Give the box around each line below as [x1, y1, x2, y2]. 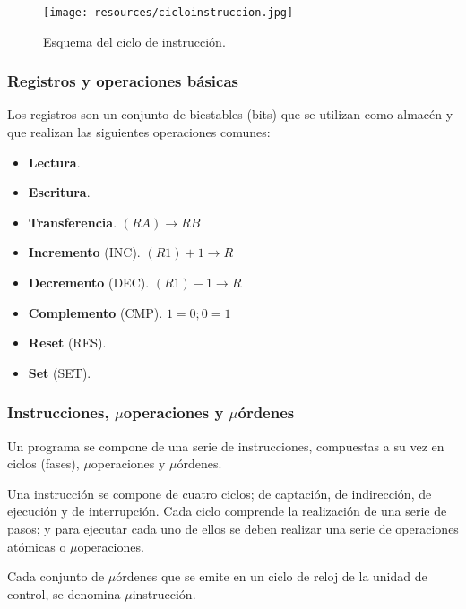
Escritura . [28, 183, 91, 202]
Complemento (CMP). [28, 303, 163, 322]
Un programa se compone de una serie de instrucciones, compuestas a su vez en [7, 436, 444, 455]
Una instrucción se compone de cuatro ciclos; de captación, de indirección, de [7, 484, 432, 502]
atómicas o [7, 536, 66, 555]
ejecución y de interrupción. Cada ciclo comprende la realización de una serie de [7, 502, 447, 520]
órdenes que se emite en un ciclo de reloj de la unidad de [116, 567, 427, 586]
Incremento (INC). [28, 243, 141, 262]
